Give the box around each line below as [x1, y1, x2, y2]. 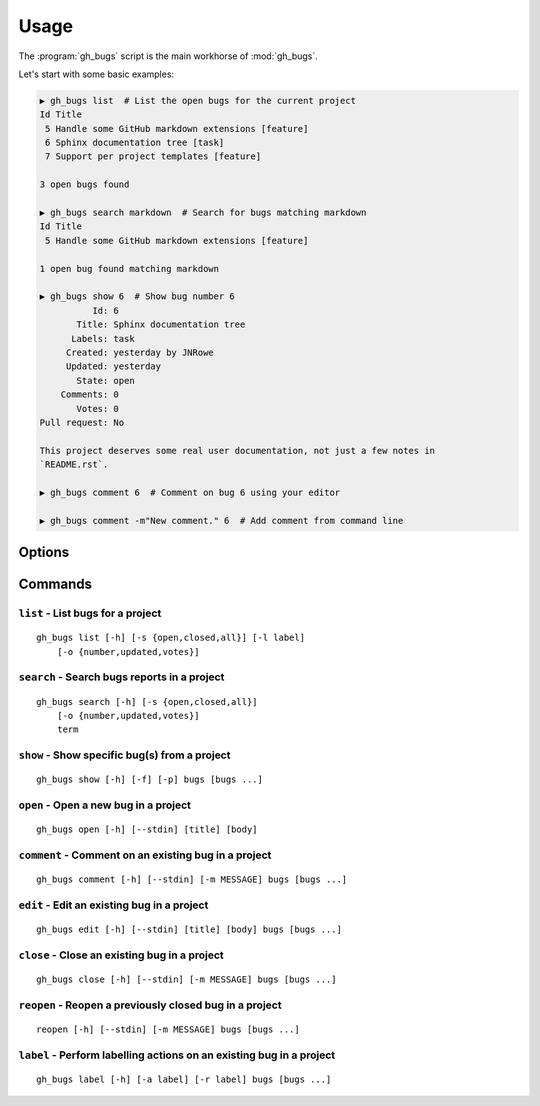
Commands [18, 576, 93, 593]
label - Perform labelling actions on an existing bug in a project [18, 1048, 336, 1062]
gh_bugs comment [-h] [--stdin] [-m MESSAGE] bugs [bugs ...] [36, 874, 348, 885]
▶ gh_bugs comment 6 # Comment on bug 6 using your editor [39, 486, 341, 498]
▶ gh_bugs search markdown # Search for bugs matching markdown [39, 207, 367, 219]
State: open [76, 375, 135, 386]
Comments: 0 [60, 389, 120, 400]
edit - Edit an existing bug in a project [18, 898, 209, 912]
